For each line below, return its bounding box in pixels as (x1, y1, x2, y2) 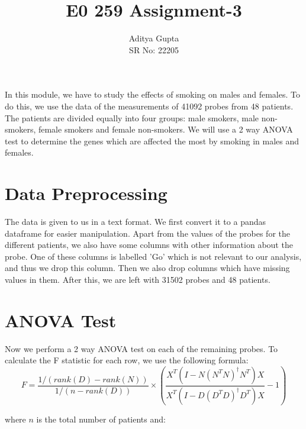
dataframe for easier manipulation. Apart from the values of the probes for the (5, 227, 290, 239)
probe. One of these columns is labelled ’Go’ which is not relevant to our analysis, (5, 250, 302, 262)
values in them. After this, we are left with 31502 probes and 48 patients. (5, 273, 270, 285)
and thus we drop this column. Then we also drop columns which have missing (5, 262, 290, 274)
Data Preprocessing (5, 181, 168, 205)
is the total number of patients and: (36, 412, 166, 425)
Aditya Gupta (128, 32, 179, 44)
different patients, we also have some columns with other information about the (5, 238, 293, 251)
